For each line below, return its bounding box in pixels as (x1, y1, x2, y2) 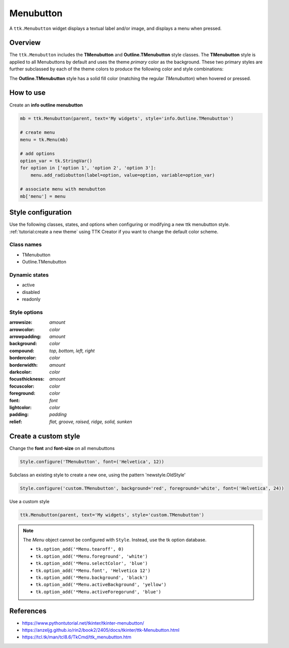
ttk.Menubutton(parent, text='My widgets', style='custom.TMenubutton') (20, 512, 204, 518)
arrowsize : (9, 319, 32, 325)
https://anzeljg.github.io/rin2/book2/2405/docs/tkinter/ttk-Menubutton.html (22, 627, 180, 633)
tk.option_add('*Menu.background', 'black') (35, 575, 148, 580)
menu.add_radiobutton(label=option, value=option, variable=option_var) (30, 172, 215, 178)
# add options (20, 151, 55, 157)
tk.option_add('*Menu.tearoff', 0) (35, 546, 124, 552)
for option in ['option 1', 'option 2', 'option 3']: (20, 165, 156, 171)
